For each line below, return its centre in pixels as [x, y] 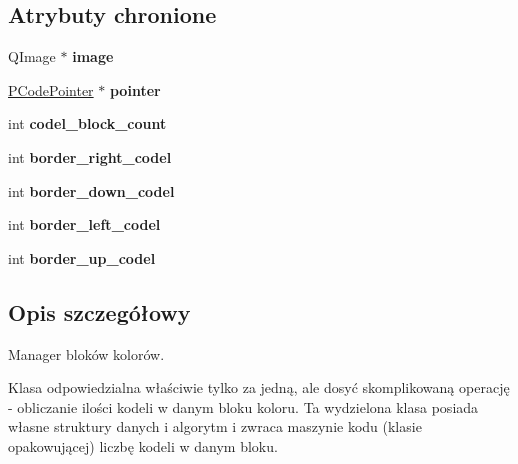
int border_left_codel [84, 224]
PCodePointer [51, 89]
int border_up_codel [82, 257]
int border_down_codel [91, 190]
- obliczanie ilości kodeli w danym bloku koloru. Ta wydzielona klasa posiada [243, 406]
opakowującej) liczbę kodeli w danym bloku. [143, 445]
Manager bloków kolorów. [86, 353]
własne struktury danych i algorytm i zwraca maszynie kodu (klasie [215, 426]
